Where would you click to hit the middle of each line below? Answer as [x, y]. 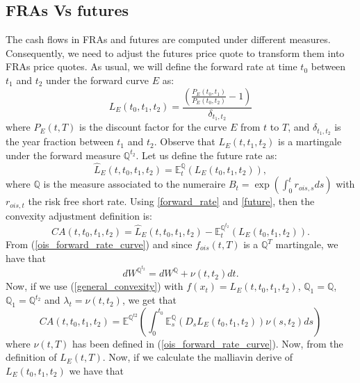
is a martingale [310, 141]
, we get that [149, 300]
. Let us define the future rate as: [206, 155]
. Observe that [185, 141]
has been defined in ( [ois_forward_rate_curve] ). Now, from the [208, 343]
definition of [31, 357]
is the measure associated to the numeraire [134, 184]
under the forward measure [63, 155]
